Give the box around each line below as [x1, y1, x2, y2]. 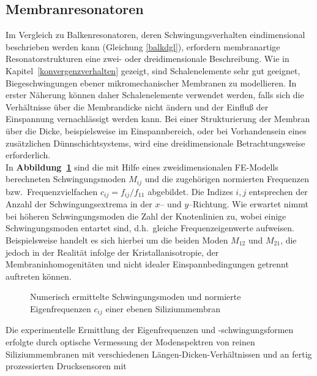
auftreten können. [6, 269, 72, 282]
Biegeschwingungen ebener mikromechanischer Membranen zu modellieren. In [6, 76, 297, 89]
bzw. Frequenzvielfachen [6, 185, 98, 198]
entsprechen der [248, 185, 308, 198]
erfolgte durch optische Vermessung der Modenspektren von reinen [6, 336, 255, 348]
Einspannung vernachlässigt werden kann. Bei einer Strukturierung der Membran [6, 112, 310, 125]
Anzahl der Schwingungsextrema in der [6, 198, 152, 210]
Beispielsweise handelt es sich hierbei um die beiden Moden [6, 234, 228, 247]
